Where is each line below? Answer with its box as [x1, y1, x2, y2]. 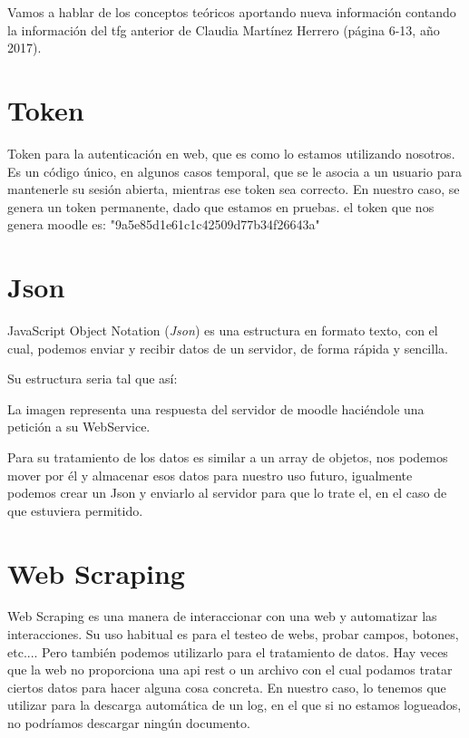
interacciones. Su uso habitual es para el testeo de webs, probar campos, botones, [7, 625, 459, 644]
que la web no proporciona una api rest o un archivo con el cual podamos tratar [7, 660, 453, 679]
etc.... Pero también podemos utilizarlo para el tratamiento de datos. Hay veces [7, 642, 448, 661]
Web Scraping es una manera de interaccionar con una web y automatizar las [7, 607, 437, 626]
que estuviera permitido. [7, 500, 143, 520]
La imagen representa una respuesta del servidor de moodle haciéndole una [7, 399, 425, 418]
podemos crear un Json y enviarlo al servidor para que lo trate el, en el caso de [7, 483, 447, 502]
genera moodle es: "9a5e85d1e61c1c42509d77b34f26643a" [7, 215, 320, 234]
